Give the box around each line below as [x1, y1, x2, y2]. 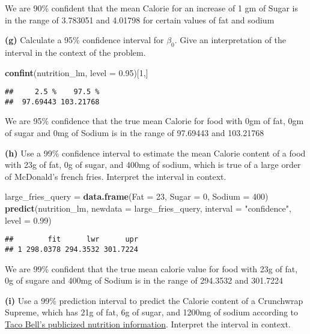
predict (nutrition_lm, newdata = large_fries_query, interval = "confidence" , [5, 202, 291, 215]
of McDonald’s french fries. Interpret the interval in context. [5, 170, 226, 182]
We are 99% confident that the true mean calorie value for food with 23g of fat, [5, 262, 298, 275]
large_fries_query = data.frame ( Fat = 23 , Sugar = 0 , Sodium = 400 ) [5, 190, 269, 203]
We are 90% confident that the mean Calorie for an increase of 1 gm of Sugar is [5, 2, 298, 14]
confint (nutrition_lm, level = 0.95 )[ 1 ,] [5, 66, 148, 79]
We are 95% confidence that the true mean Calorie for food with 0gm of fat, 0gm [5, 115, 304, 127]
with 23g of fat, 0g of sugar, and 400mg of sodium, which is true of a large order [5, 158, 301, 171]
